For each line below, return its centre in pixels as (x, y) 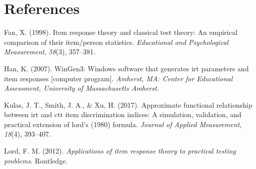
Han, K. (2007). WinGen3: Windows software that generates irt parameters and (126, 68)
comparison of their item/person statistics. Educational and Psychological (116, 42)
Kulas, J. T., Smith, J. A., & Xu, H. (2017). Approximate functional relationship (128, 104)
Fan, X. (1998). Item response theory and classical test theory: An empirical (121, 32)
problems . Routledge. (36, 160)
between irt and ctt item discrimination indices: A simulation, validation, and (123, 114)
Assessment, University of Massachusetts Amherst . (81, 88)
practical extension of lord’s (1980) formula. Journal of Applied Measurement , (123, 124)
